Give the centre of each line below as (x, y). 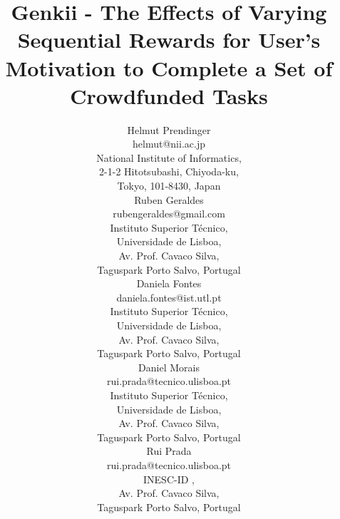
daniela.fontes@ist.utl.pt (169, 297)
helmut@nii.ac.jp (169, 144)
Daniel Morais (169, 367)
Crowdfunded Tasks (169, 95)
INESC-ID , (169, 479)
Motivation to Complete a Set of (169, 67)
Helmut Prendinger (169, 129)
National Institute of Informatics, (169, 157)
